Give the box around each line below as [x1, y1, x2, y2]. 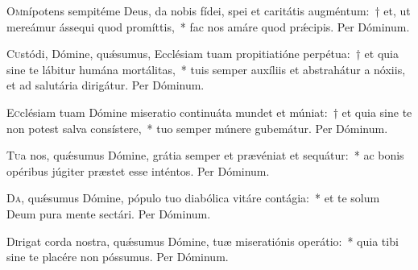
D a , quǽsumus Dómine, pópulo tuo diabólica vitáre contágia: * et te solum [6, 189, 380, 206]
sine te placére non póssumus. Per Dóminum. [6, 248, 229, 265]
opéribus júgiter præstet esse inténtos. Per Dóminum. [6, 162, 270, 179]
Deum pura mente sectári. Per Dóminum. [6, 205, 211, 222]
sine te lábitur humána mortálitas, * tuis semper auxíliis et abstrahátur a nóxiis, [6, 60, 406, 77]
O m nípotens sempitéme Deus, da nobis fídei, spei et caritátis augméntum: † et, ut [6, 2, 411, 19]
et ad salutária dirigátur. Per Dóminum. [6, 77, 205, 93]
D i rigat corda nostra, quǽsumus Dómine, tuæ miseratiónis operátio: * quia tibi [6, 232, 399, 249]
